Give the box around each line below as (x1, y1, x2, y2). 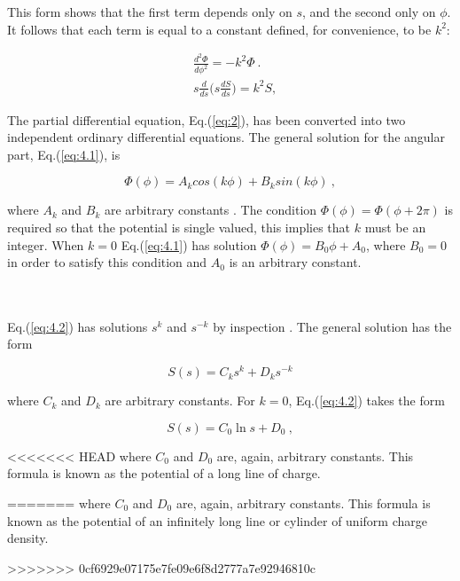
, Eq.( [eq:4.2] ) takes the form (288, 391, 445, 410)
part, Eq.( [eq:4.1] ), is (7, 145, 121, 163)
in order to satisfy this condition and (7, 253, 207, 271)
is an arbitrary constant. (229, 253, 362, 271)
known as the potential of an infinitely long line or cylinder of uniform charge (7, 511, 427, 530)
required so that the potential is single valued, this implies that (7, 217, 351, 236)
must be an (364, 217, 426, 236)
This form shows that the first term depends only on (7, 3, 292, 20)
